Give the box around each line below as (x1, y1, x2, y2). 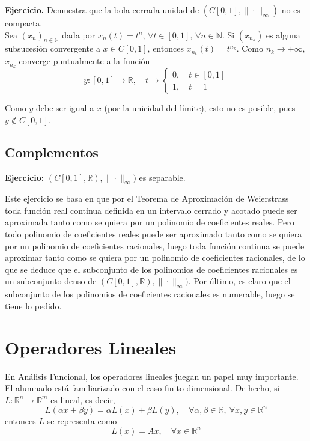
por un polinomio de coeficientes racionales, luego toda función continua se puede (5, 239, 305, 252)
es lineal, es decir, (50, 393, 115, 406)
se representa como (47, 414, 117, 427)
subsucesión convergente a (5, 42, 100, 55)
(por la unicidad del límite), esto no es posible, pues (104, 102, 296, 114)
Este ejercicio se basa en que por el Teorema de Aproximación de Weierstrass (5, 192, 289, 205)
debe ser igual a (35, 102, 94, 114)
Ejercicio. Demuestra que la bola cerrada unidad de (5, 4, 199, 16)
